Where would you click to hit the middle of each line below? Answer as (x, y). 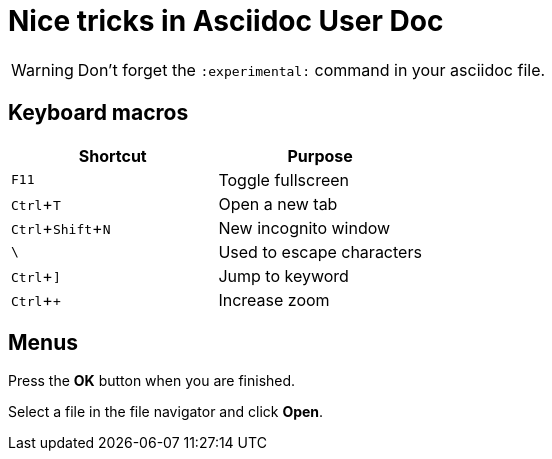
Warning (42, 69)
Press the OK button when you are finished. (152, 381)
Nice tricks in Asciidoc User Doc (226, 21)
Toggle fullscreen (284, 179)
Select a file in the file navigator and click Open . (166, 412)
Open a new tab (278, 203)
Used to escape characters (320, 251)
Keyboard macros (98, 113)
